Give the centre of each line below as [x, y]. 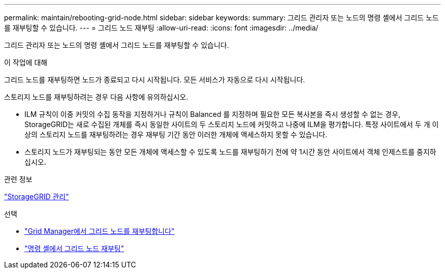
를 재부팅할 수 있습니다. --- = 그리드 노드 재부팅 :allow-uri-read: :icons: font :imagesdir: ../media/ [161, 28]
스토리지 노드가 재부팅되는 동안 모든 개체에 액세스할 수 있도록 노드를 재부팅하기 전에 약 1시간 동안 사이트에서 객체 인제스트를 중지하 [230, 152]
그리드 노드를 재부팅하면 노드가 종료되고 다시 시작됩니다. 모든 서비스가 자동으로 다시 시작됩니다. [155, 80]
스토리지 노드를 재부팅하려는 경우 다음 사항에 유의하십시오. [96, 97]
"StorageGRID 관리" [37, 196]
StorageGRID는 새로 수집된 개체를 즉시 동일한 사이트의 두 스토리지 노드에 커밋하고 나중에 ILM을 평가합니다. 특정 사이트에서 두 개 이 [232, 124]
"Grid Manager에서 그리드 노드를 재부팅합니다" [100, 231]
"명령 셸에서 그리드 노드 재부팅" [74, 248]
